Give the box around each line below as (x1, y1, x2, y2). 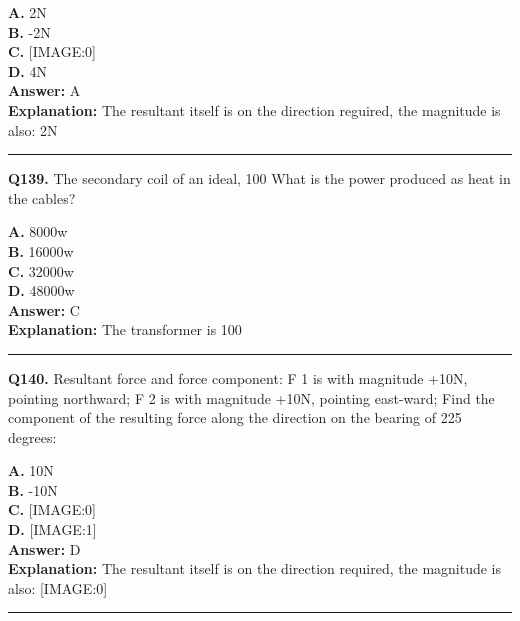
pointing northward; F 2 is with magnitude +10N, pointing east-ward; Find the (8, 387, 495, 408)
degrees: (8, 426, 57, 447)
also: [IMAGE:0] (8, 577, 108, 598)
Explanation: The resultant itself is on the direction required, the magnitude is (8, 558, 502, 579)
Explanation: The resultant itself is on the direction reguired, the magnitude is (8, 99, 501, 120)
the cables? (8, 187, 76, 208)
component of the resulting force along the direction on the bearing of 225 (8, 407, 462, 428)
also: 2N (8, 119, 58, 140)
